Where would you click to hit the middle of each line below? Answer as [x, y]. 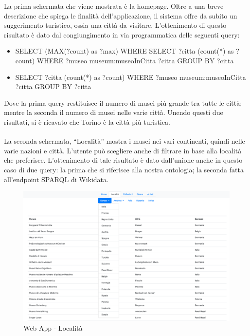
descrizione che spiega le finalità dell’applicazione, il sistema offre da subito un [121, 15]
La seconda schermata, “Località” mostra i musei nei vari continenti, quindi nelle [125, 141]
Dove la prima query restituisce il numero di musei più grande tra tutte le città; [123, 103]
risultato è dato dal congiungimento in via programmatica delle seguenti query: [122, 34]
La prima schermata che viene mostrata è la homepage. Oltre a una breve [114, 6]
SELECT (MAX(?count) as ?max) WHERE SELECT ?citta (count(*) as [125, 51]
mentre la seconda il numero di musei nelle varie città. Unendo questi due [114, 112]
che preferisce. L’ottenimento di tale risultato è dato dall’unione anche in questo [123, 160]
